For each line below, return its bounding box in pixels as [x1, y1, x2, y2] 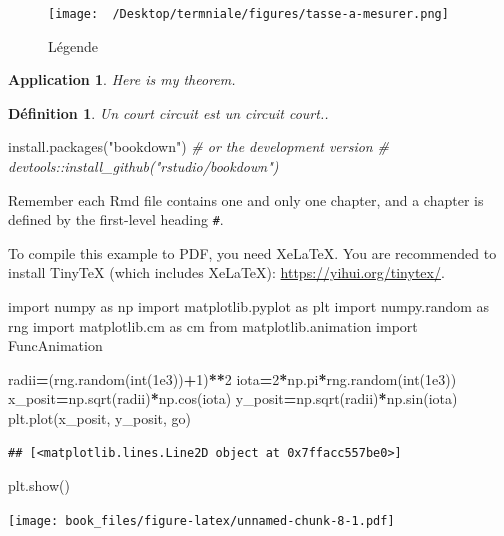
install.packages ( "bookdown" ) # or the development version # [8, 136, 389, 157]
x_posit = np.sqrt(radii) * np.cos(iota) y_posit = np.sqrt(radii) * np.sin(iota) [8, 388, 458, 409]
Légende [48, 35, 98, 56]
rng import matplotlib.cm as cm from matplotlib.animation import [8, 315, 418, 336]
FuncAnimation [8, 335, 103, 356]
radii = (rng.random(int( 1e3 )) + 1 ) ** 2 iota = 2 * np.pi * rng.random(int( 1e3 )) [8, 368, 457, 389]
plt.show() [8, 475, 70, 496]
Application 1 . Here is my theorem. [8, 69, 236, 90]
